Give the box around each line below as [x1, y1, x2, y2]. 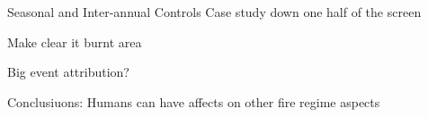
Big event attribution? [7, 63, 129, 81]
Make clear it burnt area [7, 32, 142, 51]
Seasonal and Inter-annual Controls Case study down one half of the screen [7, 3, 422, 21]
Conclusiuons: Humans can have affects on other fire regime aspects [7, 92, 380, 111]
